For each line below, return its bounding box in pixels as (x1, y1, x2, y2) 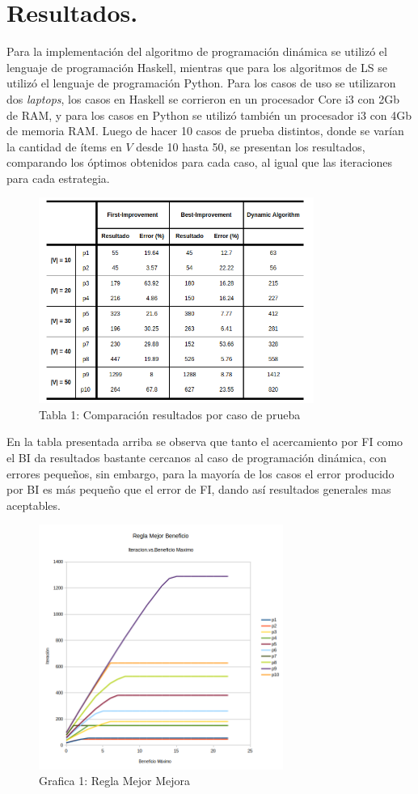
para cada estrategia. (6, 169, 110, 186)
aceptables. (6, 496, 61, 513)
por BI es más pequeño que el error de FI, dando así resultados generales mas (6, 481, 391, 498)
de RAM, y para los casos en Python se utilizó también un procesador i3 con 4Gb (6, 106, 412, 123)
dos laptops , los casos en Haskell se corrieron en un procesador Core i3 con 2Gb (6, 90, 399, 107)
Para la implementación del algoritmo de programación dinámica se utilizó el (6, 43, 387, 60)
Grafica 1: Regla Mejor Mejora (39, 772, 191, 789)
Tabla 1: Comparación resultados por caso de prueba (39, 405, 301, 422)
